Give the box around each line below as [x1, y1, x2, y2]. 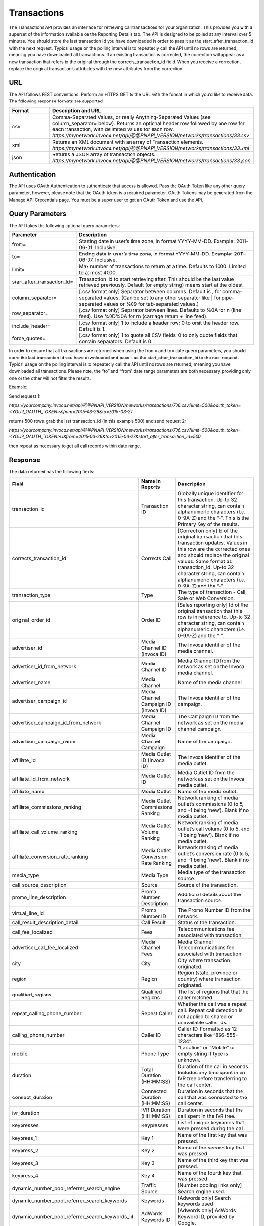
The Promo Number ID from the [177, 907, 251, 914]
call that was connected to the [177, 1094, 248, 1101]
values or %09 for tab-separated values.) [103, 301, 199, 307]
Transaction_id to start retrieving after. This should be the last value [79, 276, 234, 282]
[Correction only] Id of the [177, 527, 238, 534]
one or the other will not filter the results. [9, 375, 91, 381]
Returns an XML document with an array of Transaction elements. [52, 138, 204, 145]
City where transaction [177, 957, 230, 964]
